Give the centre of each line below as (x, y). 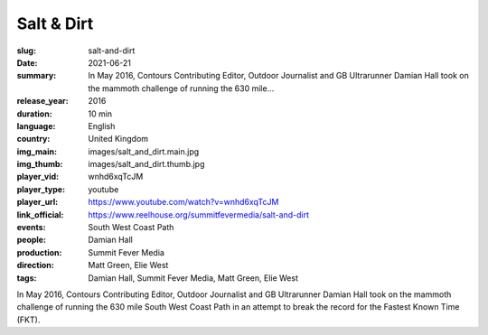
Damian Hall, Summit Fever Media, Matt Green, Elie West (193, 278)
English (102, 126)
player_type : (41, 189)
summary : (37, 76)
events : (31, 228)
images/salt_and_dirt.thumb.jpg (146, 164)
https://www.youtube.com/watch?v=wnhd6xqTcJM (183, 202)
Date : (27, 62)
